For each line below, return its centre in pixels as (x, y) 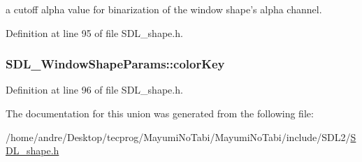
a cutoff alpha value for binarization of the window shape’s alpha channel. (164, 9)
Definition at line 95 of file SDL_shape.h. (94, 32)
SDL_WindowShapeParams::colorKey (115, 64)
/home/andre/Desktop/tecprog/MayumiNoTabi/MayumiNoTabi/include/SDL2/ (178, 137)
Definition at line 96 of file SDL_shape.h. (94, 90)
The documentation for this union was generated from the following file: (160, 113)
